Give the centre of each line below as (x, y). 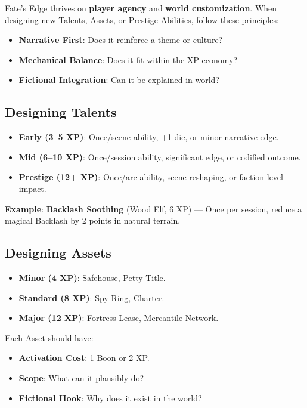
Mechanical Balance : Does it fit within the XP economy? (128, 59)
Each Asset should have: (49, 337)
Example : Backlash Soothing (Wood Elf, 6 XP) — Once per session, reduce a (153, 208)
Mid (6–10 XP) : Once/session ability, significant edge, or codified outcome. (160, 157)
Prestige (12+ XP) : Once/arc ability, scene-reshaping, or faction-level (151, 177)
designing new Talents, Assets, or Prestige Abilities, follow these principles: (142, 19)
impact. (32, 188)
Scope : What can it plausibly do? (81, 377)
